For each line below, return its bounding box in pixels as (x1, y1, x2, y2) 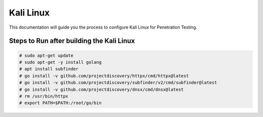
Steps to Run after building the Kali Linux (9, 37, 135, 45)
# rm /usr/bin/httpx (19, 93, 68, 99)
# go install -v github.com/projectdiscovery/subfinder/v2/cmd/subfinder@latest (19, 80, 217, 85)
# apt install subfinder (19, 66, 79, 72)
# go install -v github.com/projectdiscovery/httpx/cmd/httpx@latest (19, 73, 189, 79)
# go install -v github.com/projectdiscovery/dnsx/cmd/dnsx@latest (19, 86, 184, 92)
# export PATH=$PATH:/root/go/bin (19, 100, 102, 106)
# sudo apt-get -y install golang (19, 59, 102, 65)
